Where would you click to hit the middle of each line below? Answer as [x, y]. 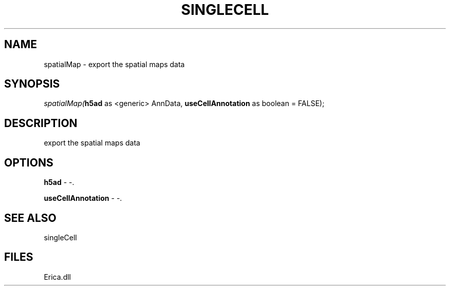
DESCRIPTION [41, 123]
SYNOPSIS [32, 84]
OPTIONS [29, 162]
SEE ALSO [30, 218]
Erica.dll [57, 277]
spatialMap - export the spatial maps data [114, 64]
